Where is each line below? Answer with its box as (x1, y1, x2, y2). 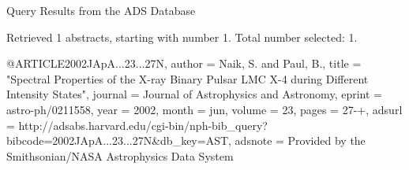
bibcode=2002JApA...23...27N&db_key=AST (6, 132, 229, 149)
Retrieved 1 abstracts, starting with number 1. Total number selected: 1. (6, 28, 358, 45)
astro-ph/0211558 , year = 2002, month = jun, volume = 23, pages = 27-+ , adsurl (6, 101, 403, 117)
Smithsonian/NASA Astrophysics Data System (6, 147, 234, 164)
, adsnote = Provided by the (228, 132, 366, 149)
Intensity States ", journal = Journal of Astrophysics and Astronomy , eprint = (6, 86, 382, 102)
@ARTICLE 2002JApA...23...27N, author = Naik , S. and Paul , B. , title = (6, 55, 362, 72)
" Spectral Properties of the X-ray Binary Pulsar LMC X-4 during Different (6, 70, 369, 87)
